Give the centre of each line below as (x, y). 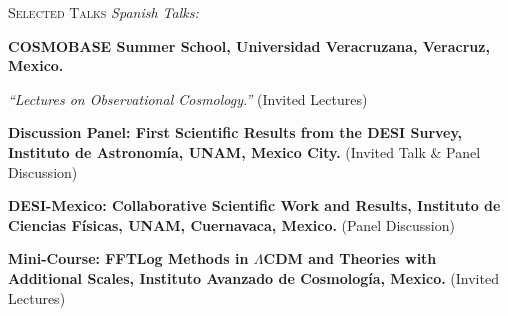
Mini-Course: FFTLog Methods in (128, 258)
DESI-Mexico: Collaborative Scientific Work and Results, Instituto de (254, 205)
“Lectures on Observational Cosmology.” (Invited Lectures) (188, 98)
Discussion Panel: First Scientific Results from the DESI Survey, (235, 132)
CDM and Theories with (350, 258)
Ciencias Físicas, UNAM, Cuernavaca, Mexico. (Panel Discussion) (231, 224)
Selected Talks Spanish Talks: (103, 12)
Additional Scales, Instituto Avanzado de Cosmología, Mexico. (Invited (253, 277)
